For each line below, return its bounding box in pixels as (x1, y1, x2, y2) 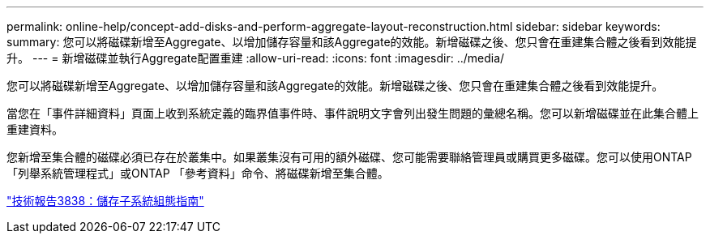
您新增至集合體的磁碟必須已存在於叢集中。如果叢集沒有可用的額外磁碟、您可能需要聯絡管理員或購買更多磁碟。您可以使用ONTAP (6, 150, 692, 164)
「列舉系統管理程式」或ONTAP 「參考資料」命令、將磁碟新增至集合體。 (6, 166, 389, 180)
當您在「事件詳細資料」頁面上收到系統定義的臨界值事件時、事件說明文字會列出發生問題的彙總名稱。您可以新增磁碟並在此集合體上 (6, 106, 699, 120)
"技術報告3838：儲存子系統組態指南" (6, 194, 204, 208)
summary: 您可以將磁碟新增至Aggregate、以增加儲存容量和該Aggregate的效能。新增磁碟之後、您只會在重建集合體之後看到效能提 (6, 35, 697, 49)
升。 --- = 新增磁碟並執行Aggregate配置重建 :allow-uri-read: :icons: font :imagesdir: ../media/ (6, 51, 505, 65)
